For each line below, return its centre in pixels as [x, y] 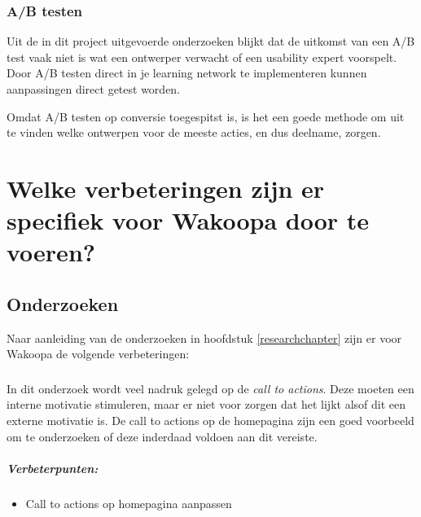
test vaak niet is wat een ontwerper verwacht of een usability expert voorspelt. [202, 57]
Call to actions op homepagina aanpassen [129, 503]
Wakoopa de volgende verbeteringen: [98, 354]
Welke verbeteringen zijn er [166, 188]
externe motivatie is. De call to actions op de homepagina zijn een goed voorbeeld [210, 421]
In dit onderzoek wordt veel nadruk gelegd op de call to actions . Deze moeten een [210, 388]
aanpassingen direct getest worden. [94, 89]
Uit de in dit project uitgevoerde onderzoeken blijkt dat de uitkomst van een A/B [211, 41]
